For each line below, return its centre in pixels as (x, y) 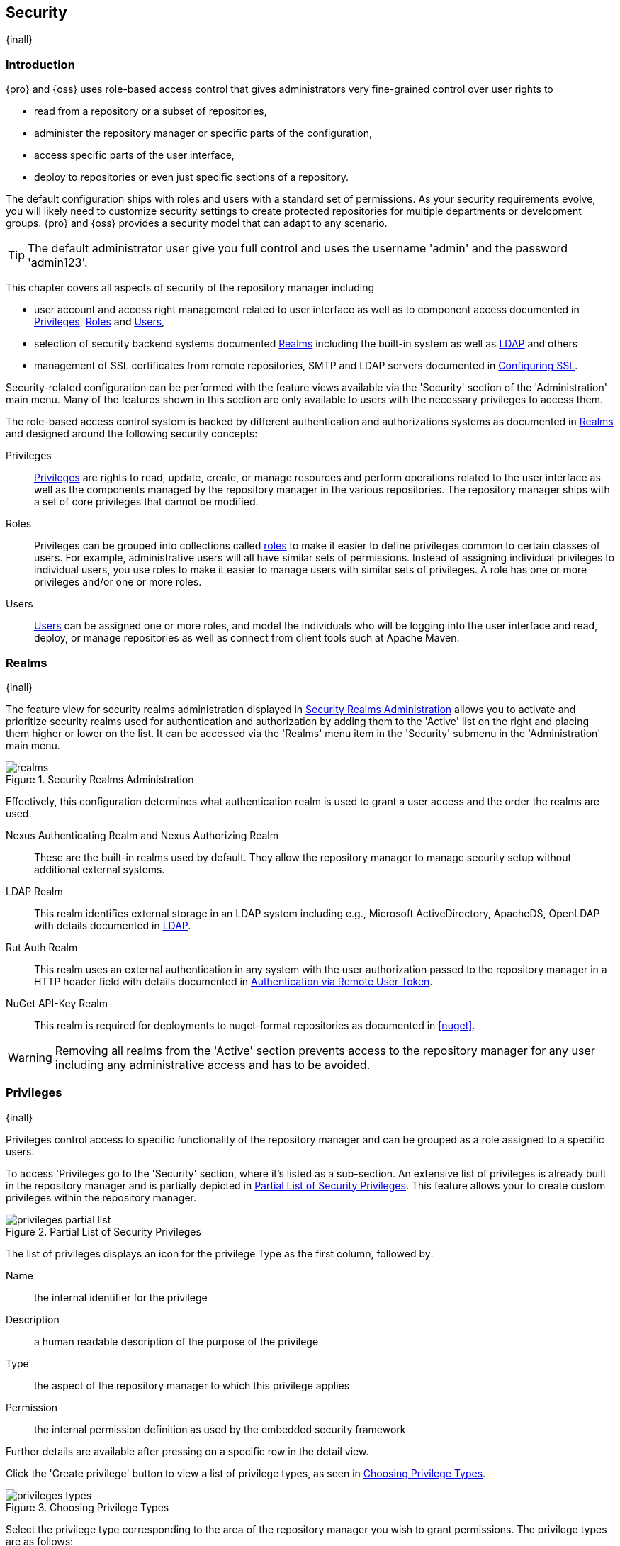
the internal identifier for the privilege (121, 1297)
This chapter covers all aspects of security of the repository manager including (190, 288)
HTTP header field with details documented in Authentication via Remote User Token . (233, 981)
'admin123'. (58, 263)
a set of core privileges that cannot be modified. (146, 502)
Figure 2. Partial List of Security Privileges (103, 1231)
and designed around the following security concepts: (132, 434)
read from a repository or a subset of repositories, (151, 111)
